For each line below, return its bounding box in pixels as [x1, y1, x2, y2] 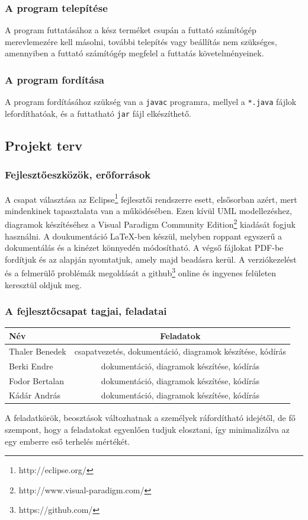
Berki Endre [9, 359, 53, 372]
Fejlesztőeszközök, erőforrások [5, 167, 151, 182]
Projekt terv [5, 136, 82, 154]
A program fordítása [5, 72, 104, 87]
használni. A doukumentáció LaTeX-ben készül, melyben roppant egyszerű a [5, 229, 282, 242]
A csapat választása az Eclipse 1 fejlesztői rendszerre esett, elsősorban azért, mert [5, 191, 297, 205]
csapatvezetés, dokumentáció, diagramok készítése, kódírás [74, 344, 287, 357]
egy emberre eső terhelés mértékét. [5, 435, 130, 447]
